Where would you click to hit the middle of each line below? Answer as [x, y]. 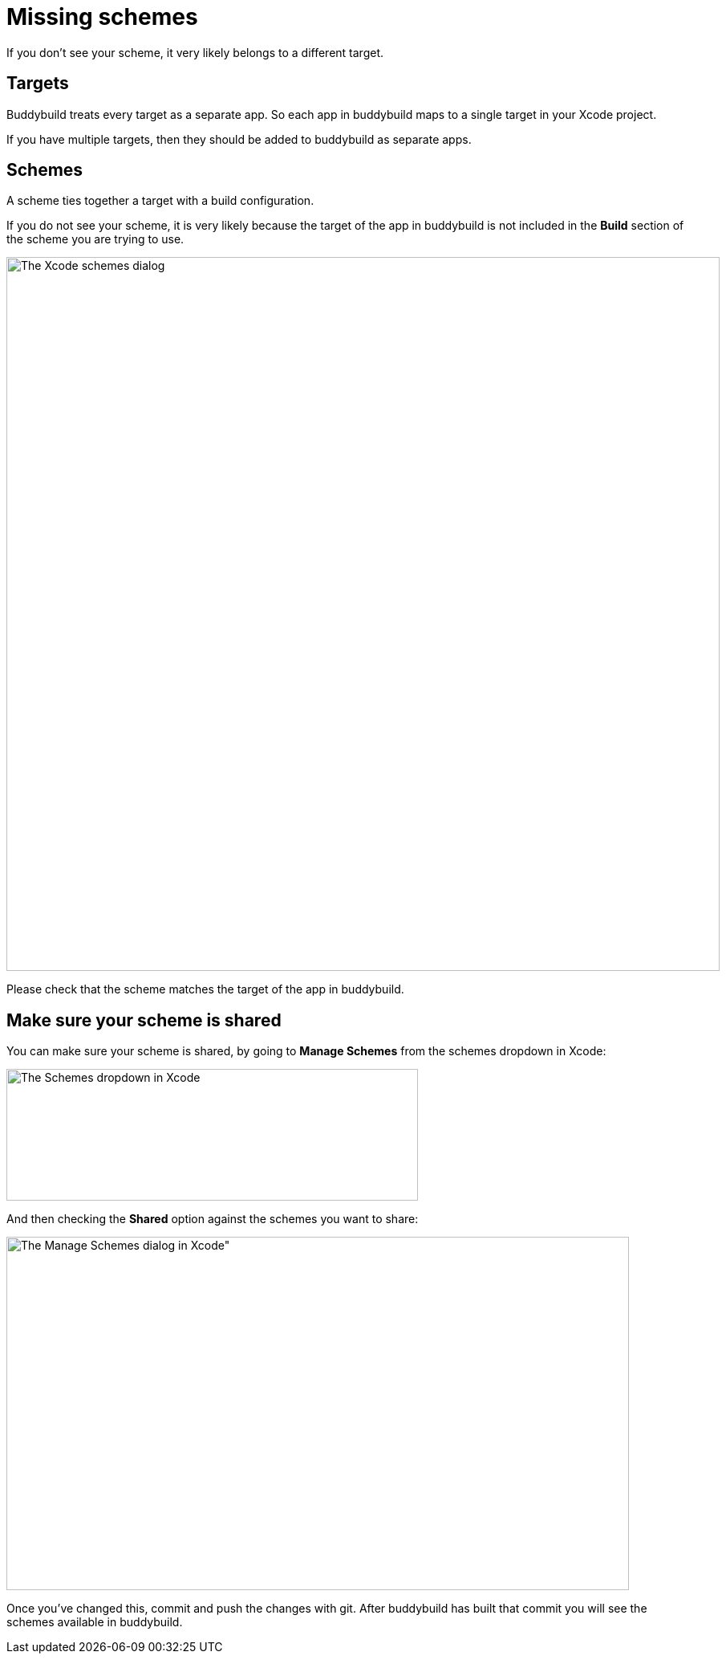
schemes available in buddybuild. [95, 1622]
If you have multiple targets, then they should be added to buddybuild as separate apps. [239, 139]
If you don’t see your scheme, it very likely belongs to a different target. [195, 52]
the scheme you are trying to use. [95, 239]
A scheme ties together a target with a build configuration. [160, 201]
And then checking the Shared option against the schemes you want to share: [213, 1219]
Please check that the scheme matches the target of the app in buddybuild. [205, 989]
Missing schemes [102, 17]
